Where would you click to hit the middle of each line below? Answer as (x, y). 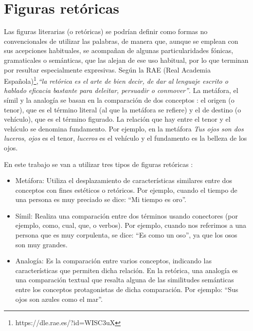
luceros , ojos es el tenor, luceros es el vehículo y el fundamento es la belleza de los (126, 138)
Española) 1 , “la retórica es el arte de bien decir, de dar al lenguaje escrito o (116, 80)
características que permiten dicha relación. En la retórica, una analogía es (126, 270)
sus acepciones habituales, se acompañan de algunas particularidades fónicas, (119, 50)
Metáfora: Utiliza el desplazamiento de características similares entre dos (124, 180)
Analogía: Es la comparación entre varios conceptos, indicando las (113, 261)
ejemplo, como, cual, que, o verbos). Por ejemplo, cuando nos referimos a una (131, 225)
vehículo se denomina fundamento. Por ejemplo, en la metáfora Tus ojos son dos (124, 128)
